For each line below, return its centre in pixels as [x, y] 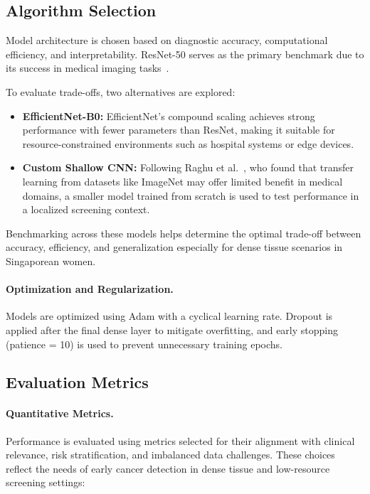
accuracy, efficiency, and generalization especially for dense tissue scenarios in [174, 247]
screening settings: [46, 482]
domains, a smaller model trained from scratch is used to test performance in [191, 195]
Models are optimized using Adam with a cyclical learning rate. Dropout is [169, 316]
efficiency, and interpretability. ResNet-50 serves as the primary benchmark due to [185, 54]
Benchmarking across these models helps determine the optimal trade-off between [184, 233]
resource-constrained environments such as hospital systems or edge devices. [188, 143]
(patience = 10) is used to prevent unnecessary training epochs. [144, 344]
